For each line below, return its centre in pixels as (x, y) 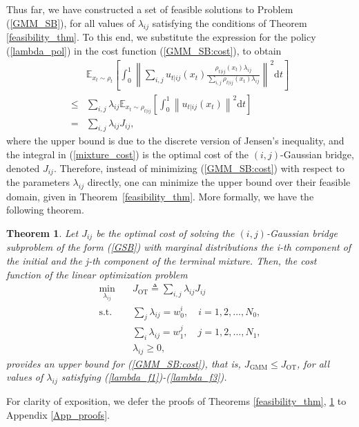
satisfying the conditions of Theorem (230, 22)
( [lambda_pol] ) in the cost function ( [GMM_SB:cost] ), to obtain (144, 50)
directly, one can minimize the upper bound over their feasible (219, 182)
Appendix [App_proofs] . (58, 414)
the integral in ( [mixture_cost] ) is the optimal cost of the (128, 154)
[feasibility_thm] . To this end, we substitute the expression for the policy (161, 37)
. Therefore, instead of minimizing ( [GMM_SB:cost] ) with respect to (199, 168)
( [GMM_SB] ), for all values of (70, 22)
